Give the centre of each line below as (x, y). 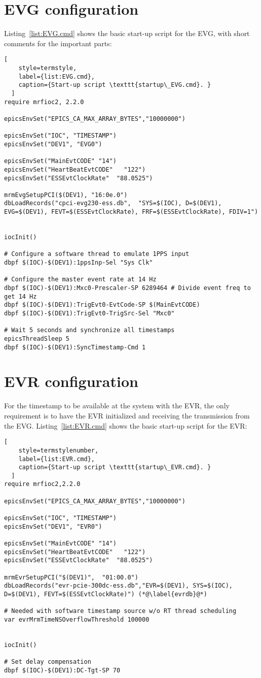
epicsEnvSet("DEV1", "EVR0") (53, 526)
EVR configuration (71, 381)
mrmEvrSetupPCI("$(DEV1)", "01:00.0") (71, 577)
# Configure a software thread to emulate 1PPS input (97, 254)
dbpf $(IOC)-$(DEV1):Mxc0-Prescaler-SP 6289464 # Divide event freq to (127, 288)
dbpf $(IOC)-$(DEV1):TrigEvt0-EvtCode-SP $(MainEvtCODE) (102, 305)
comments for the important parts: (58, 43)
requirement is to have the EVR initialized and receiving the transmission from (127, 415)
